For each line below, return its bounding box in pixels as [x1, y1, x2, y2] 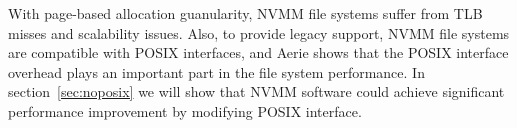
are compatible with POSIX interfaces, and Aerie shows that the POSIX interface [8, 42, 509, 63]
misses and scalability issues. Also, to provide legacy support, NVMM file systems [8, 22, 510, 43]
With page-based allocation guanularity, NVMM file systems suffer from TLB [8, 3, 483, 23]
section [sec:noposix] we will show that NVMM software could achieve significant [8, 81, 505, 102]
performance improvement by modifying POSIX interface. [8, 100, 362, 121]
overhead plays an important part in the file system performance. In [8, 61, 425, 82]
